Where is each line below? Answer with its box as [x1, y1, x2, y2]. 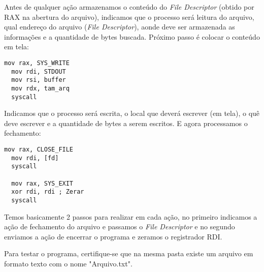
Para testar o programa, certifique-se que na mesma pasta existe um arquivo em [4, 248, 253, 259]
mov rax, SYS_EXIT [11, 179, 74, 187]
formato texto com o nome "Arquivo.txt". [4, 258, 133, 268]
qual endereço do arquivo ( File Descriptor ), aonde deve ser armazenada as [4, 21, 235, 32]
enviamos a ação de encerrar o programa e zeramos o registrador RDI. [4, 231, 222, 241]
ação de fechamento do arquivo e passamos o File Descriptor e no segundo [4, 221, 235, 232]
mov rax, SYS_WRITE [4, 59, 70, 67]
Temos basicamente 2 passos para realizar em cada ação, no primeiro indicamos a [4, 211, 257, 222]
